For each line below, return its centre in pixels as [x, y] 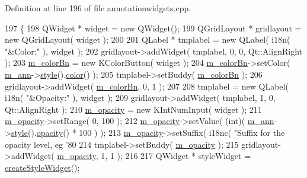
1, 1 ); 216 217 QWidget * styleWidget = [176, 156]
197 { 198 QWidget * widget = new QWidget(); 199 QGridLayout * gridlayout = [153, 28]
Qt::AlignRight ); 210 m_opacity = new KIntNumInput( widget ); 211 [133, 109]
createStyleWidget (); [42, 167]
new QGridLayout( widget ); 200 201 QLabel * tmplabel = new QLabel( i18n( [148, 39]
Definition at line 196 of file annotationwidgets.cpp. [98, 8]
